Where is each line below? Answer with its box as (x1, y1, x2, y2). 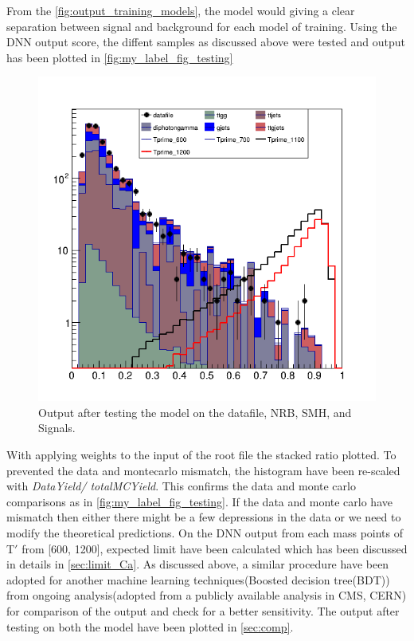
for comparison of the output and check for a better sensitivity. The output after (6, 603, 400, 619)
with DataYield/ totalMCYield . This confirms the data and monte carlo (6, 478, 356, 494)
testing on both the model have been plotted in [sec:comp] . (6, 618, 294, 635)
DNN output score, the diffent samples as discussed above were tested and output (6, 33, 405, 50)
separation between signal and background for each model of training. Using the (6, 18, 397, 34)
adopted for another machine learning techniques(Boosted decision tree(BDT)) (6, 571, 390, 588)
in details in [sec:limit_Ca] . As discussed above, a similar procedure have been (6, 556, 389, 572)
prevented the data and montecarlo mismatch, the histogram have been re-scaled (6, 462, 400, 478)
